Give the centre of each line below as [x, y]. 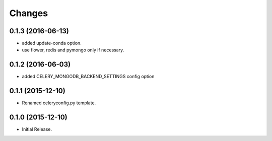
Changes [28, 13]
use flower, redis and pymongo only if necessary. [73, 50]
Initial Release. [37, 129]
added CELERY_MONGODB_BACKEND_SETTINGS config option [88, 77]
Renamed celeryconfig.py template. [59, 103]
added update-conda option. [52, 43]
